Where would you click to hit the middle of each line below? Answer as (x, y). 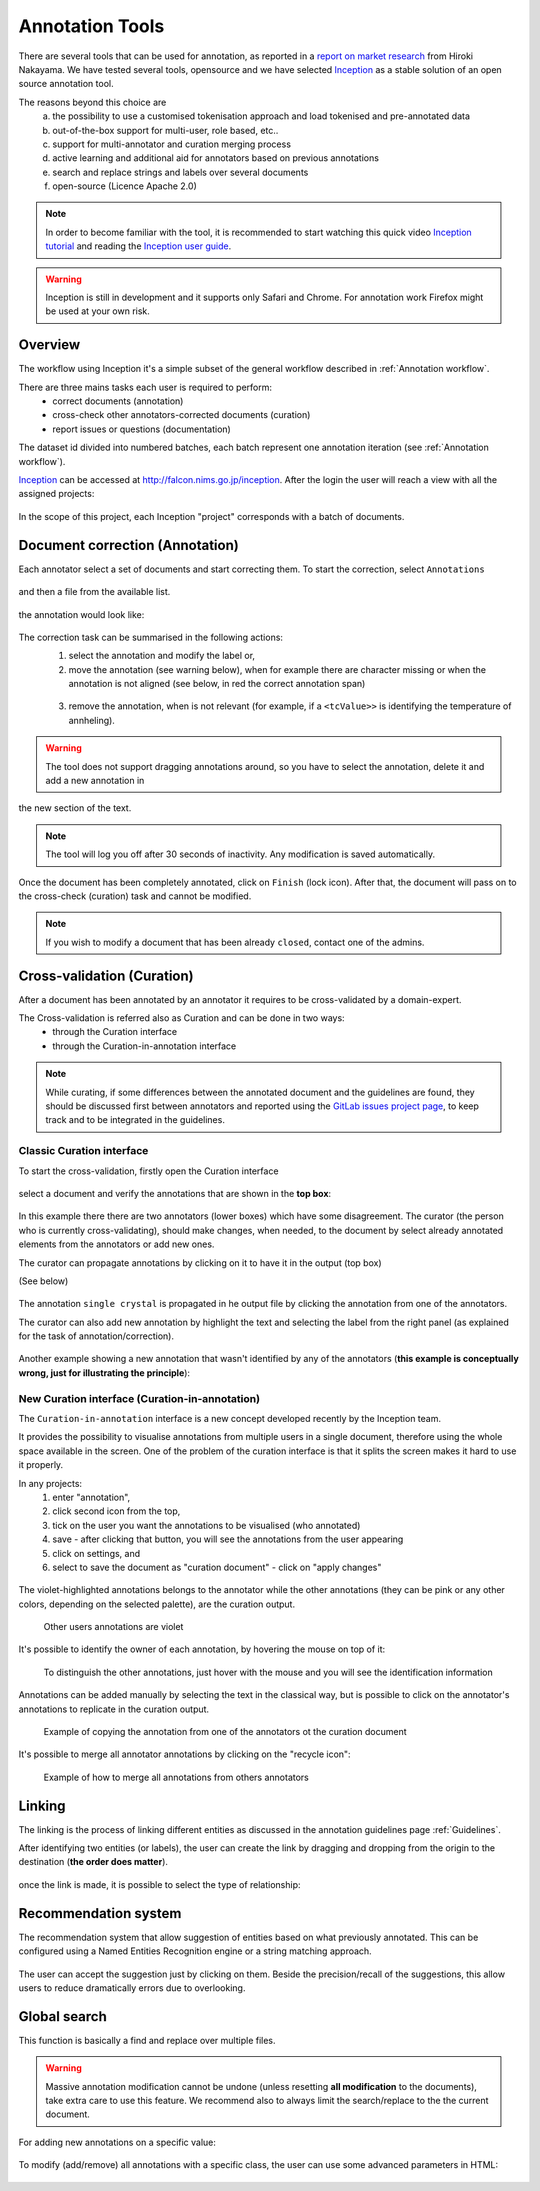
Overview (49, 345)
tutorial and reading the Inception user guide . (138, 246)
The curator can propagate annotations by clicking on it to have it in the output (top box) (200, 1262)
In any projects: (50, 1483)
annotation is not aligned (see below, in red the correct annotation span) (217, 684)
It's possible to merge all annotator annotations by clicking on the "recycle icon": (184, 1754)
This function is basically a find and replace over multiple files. (147, 2040)
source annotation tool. (66, 84)
